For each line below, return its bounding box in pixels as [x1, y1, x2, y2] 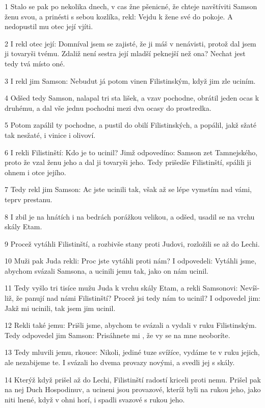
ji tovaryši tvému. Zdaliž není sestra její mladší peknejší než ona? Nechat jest [5, 48, 246, 59]
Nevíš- [240, 282, 260, 293]
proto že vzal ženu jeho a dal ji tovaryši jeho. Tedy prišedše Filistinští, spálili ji [5, 157, 251, 167]
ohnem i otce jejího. [5, 166, 66, 177]
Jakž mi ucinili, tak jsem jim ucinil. [5, 302, 116, 313]
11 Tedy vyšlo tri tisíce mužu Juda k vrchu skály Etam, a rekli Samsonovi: [5, 282, 238, 293]
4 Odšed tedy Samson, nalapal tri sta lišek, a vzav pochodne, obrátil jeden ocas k [5, 92, 259, 103]
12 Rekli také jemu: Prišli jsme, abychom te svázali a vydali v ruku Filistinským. [5, 320, 257, 330]
